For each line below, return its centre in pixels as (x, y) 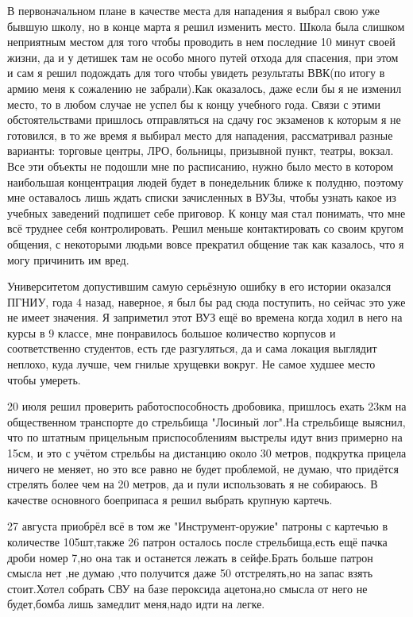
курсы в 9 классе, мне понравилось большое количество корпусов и (172, 332)
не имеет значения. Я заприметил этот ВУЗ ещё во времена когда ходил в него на (205, 317)
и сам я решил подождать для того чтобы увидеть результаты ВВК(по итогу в (196, 73)
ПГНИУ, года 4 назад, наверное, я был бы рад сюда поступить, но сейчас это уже (206, 301)
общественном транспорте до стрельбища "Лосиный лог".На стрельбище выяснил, (206, 421)
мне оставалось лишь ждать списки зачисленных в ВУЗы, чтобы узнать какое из (202, 197)
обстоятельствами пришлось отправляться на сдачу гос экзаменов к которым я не (204, 120)
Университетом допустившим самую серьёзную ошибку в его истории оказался (199, 286)
